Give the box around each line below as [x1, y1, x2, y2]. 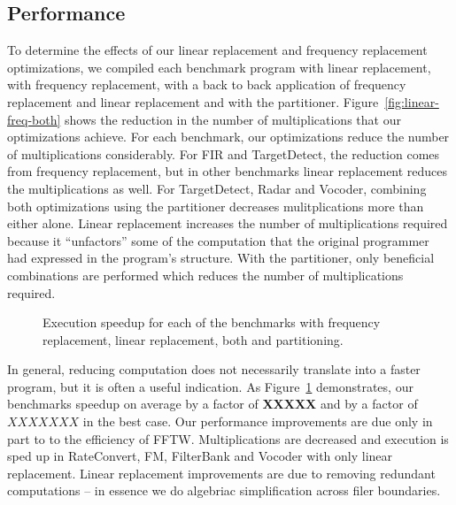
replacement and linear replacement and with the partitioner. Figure [7, 92, 379, 111]
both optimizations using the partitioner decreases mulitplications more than [7, 196, 424, 215]
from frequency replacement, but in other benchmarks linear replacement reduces [7, 162, 448, 180]
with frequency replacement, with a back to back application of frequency [7, 75, 406, 94]
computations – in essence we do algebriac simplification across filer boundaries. [7, 481, 441, 500]
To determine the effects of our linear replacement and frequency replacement [7, 41, 428, 59]
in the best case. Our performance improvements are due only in [82, 412, 433, 431]
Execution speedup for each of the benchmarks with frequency [43, 313, 381, 332]
